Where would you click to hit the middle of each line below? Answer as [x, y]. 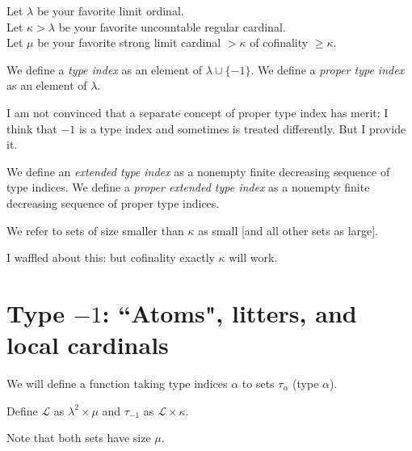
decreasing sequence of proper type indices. [113, 202]
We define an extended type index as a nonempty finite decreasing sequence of [198, 171]
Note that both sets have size [79, 438]
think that [32, 128]
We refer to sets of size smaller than [95, 230]
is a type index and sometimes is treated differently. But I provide [242, 128]
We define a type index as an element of [105, 69]
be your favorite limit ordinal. [110, 11]
